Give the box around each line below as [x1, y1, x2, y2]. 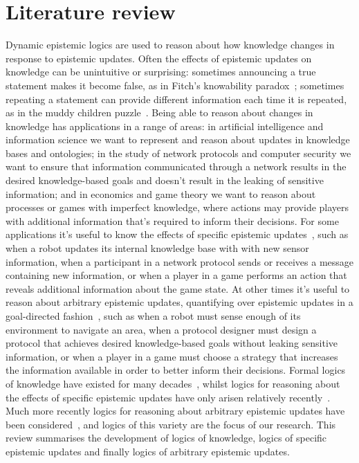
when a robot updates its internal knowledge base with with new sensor [6, 241, 309, 255]
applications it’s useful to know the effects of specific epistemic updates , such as [6, 227, 349, 242]
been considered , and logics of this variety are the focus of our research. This [6, 417, 336, 431]
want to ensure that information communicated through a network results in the [6, 159, 347, 174]
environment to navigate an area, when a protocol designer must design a [6, 322, 317, 336]
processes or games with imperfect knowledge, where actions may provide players [6, 200, 349, 215]
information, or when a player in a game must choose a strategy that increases [6, 349, 338, 363]
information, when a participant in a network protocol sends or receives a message [6, 254, 354, 269]
